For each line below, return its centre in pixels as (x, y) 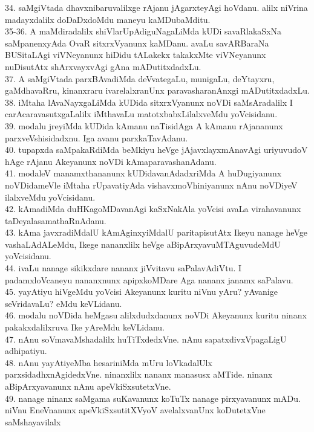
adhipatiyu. (26, 351)
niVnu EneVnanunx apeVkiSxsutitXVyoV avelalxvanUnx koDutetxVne (135, 410)
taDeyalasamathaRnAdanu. (56, 220)
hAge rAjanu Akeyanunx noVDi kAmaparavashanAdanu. (111, 161)
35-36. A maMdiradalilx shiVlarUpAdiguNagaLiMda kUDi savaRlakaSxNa (143, 31)
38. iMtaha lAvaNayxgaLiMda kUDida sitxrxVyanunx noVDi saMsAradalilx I (149, 102)
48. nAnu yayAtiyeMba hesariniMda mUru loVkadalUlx (109, 362)
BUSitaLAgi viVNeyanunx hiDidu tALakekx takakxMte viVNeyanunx (136, 55)
